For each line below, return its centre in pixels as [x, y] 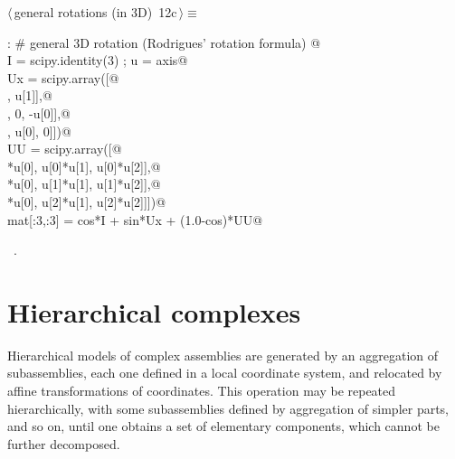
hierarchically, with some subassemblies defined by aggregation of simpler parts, [228, 408]
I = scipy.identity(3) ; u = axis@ [98, 60]
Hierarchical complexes [154, 311]
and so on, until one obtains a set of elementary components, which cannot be [223, 426]
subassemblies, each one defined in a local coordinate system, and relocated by [225, 373]
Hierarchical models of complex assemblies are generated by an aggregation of [223, 355]
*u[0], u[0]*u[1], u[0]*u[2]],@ [84, 166]
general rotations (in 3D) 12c [95, 12]
